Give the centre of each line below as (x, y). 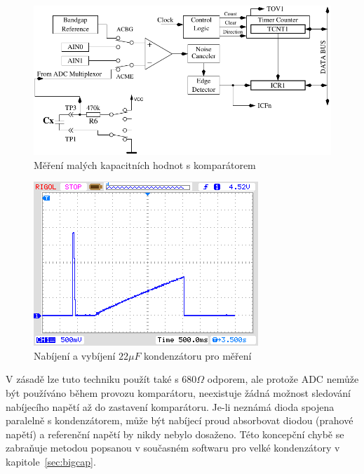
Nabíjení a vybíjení (75, 355)
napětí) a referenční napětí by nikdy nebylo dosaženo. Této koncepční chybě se (175, 434)
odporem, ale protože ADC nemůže (283, 379)
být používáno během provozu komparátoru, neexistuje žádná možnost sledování (178, 393)
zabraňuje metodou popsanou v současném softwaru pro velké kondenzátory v (173, 448)
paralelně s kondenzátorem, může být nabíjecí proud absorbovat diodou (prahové (180, 420)
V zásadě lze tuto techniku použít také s (92, 379)
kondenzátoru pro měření (198, 355)
